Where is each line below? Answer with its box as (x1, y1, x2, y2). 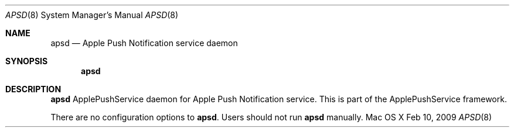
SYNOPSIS (5, 56, 48, 66)
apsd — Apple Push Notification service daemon (50, 38, 238, 48)
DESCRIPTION (5, 84, 62, 94)
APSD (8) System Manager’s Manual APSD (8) (5, 10, 179, 20)
